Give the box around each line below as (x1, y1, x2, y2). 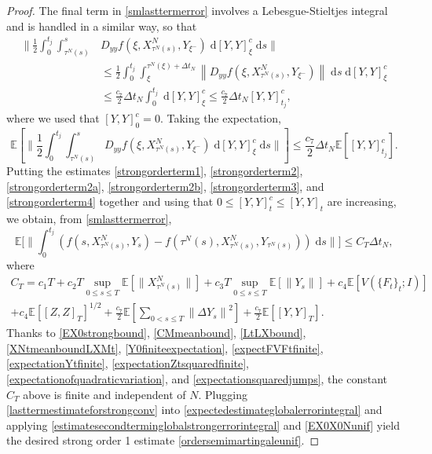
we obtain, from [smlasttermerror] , (6, 210, 172, 226)
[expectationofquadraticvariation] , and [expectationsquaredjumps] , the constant (6, 370, 388, 386)
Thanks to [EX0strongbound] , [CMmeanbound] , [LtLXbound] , (6, 324, 306, 341)
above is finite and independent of (23, 386, 186, 402)
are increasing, (327, 193, 397, 210)
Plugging (205, 386, 247, 402)
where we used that (6, 110, 100, 126)
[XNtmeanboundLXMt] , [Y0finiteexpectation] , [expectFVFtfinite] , (6, 339, 324, 356)
